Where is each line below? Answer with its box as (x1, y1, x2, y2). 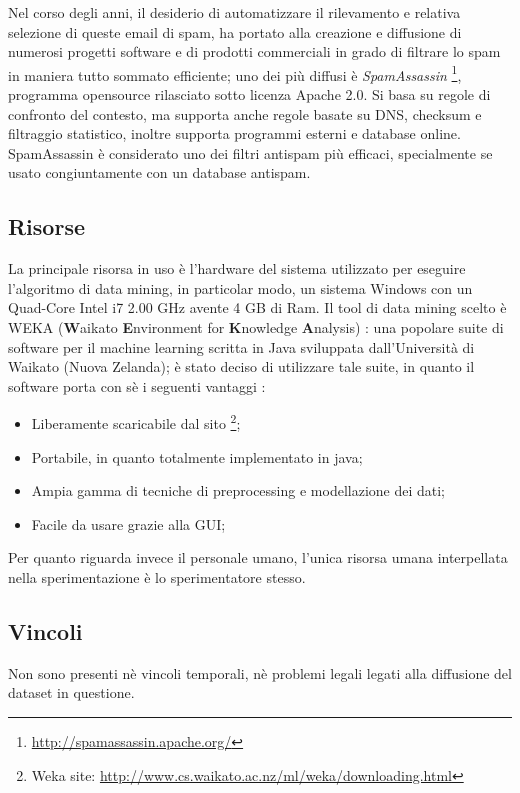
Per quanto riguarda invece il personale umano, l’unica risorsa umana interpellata (8, 547, 508, 568)
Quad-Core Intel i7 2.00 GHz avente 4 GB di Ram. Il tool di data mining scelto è (8, 297, 507, 318)
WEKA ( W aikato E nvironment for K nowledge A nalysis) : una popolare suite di (8, 316, 504, 337)
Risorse (8, 211, 85, 242)
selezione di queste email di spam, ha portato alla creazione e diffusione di (8, 21, 462, 42)
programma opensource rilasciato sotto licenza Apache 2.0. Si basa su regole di (8, 84, 491, 105)
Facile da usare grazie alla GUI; (31, 513, 226, 534)
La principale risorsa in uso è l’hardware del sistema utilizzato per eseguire (8, 258, 466, 279)
